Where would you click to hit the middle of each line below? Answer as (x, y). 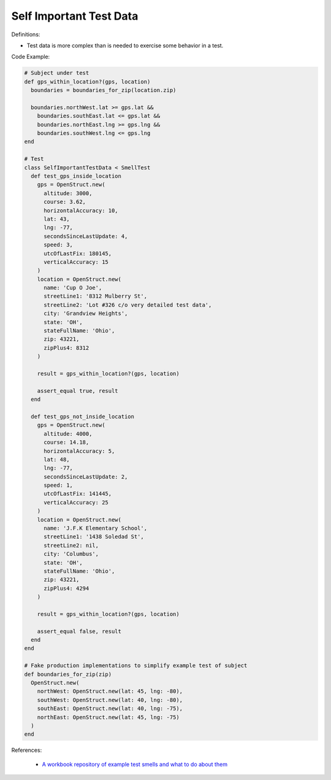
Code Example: (31, 57)
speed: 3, (59, 245)
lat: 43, (57, 219)
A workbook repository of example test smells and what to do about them (135, 764)
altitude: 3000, (68, 193)
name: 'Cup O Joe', (73, 288)
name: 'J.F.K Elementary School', (95, 528)
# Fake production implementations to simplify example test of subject (136, 666)
